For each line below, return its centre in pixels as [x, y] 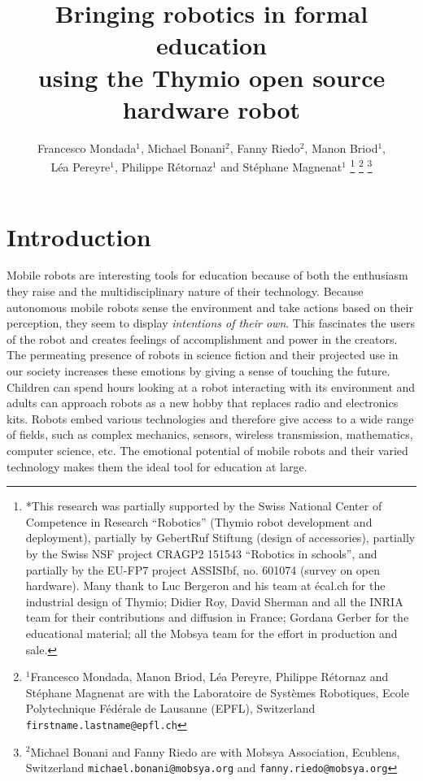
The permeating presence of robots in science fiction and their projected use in [203, 355]
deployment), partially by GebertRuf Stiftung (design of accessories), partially [220, 538]
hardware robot [211, 108]
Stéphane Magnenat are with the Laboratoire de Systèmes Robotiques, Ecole [217, 692]
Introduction [79, 236]
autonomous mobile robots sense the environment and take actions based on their [210, 307]
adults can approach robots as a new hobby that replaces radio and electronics [203, 403]
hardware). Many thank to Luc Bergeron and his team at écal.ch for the [205, 586]
